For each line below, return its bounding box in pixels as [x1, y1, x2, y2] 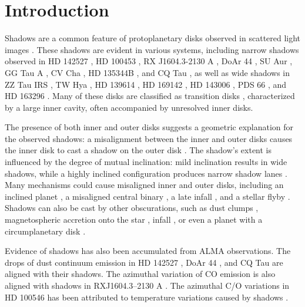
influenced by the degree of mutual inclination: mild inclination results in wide [5, 156, 287, 168]
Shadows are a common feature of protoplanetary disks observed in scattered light [5, 32, 301, 44]
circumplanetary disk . [5, 225, 86, 237]
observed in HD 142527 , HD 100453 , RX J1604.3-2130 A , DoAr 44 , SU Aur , [5, 55, 293, 67]
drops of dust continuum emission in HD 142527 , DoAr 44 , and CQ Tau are [5, 256, 283, 268]
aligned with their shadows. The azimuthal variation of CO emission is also [5, 268, 276, 280]
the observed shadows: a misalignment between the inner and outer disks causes [5, 132, 293, 144]
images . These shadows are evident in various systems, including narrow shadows [5, 43, 299, 55]
